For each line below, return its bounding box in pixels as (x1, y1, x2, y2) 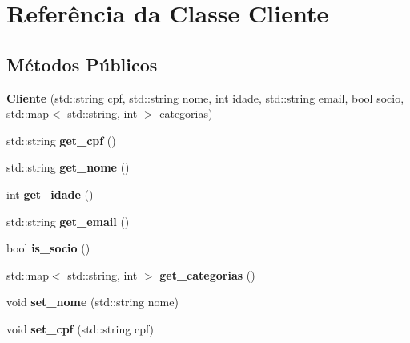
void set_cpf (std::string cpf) (6, 320, 155, 337)
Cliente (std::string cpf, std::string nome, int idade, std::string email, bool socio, (6, 89, 404, 106)
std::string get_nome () (6, 159, 130, 176)
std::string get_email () (6, 212, 130, 229)
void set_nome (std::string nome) (6, 293, 179, 310)
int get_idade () (6, 185, 94, 202)
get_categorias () (159, 266, 255, 283)
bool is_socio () (6, 240, 90, 256)
